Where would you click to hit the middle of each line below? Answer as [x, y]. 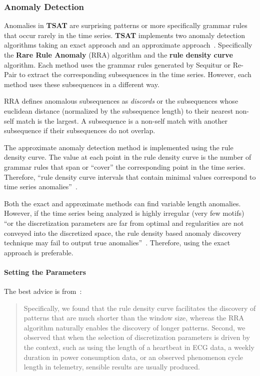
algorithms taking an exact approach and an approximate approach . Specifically [128, 45]
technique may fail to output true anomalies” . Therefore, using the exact [117, 243]
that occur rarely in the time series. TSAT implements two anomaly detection [124, 35]
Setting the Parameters [45, 272]
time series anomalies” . [41, 186]
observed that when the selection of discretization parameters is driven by [137, 337]
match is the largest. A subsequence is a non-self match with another [122, 120]
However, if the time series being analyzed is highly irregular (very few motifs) [124, 213]
